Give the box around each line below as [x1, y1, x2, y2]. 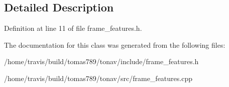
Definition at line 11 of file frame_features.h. [4, 23, 142, 33]
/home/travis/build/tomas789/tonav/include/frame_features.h [4, 56, 199, 67]
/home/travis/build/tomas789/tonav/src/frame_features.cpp [4, 73, 192, 83]
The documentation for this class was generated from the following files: [4, 39, 225, 50]
